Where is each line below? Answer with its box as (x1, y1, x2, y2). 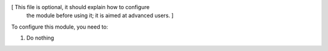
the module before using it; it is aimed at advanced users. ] (26, 12, 174, 19)
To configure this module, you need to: (11, 23, 109, 30)
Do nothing (26, 34, 55, 42)
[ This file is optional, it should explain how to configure (11, 4, 150, 10)
